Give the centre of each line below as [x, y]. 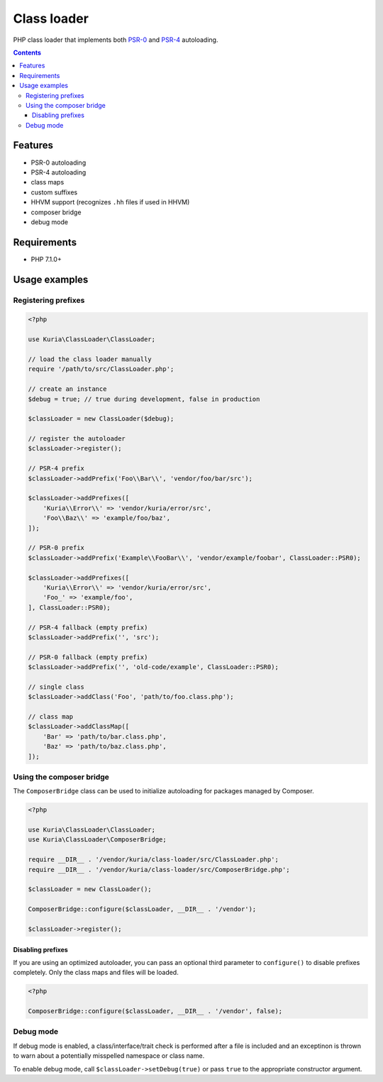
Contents [27, 53]
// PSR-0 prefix [56, 548]
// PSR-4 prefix [56, 469]
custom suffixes [54, 192]
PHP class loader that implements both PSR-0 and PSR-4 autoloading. [116, 40]
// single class [56, 687]
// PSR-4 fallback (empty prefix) [88, 627]
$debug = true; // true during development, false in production [144, 399]
